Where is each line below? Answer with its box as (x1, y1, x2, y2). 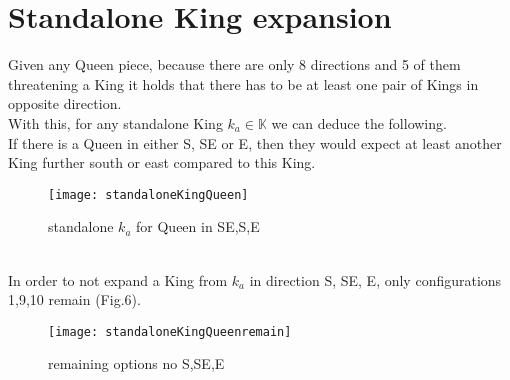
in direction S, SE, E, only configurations (249, 269, 502, 290)
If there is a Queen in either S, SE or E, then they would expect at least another (8, 132, 502, 153)
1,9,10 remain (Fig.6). (8, 289, 141, 310)
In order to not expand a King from (8, 269, 228, 290)
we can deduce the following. (271, 112, 447, 133)
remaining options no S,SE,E (48, 353, 225, 374)
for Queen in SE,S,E (136, 216, 260, 237)
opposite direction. (8, 93, 122, 114)
